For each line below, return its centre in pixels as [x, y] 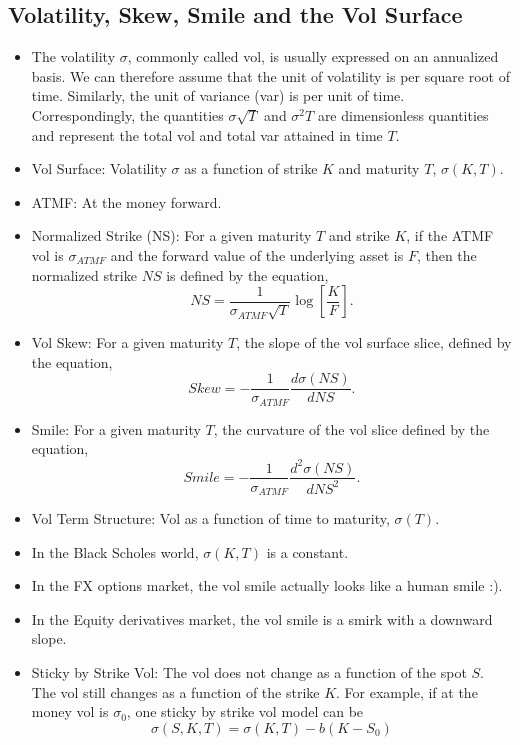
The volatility [73, 56]
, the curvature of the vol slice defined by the [351, 428]
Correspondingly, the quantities [127, 114]
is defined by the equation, [247, 274]
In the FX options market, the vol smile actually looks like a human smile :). [267, 585]
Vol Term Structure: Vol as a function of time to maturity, [210, 518]
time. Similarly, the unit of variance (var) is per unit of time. [218, 95]
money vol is [70, 711]
